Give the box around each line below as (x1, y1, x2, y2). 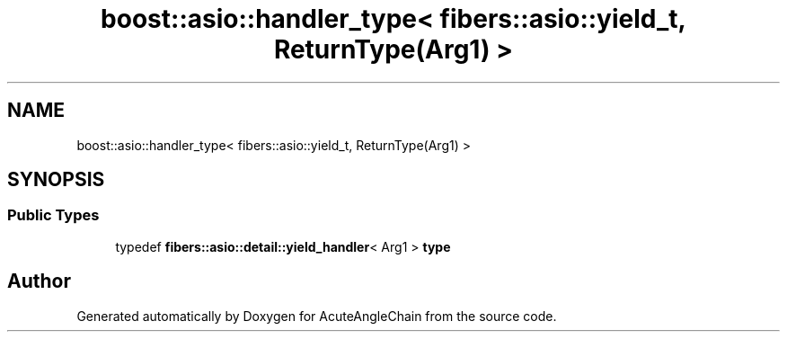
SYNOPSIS (7, 168, 105, 192)
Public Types (7, 206, 100, 225)
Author (7, 270, 71, 293)
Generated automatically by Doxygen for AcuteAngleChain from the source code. (76, 308, 557, 324)
